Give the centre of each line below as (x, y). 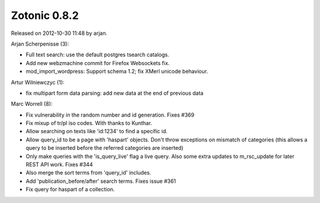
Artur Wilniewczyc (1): (38, 82)
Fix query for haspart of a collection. (70, 189)
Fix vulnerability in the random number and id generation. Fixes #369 (110, 115)
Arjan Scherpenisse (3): (40, 44)
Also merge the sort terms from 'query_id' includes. (88, 173)
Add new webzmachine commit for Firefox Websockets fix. (98, 63)
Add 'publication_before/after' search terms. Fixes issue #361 (101, 181)
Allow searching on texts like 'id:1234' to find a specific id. (97, 131)
